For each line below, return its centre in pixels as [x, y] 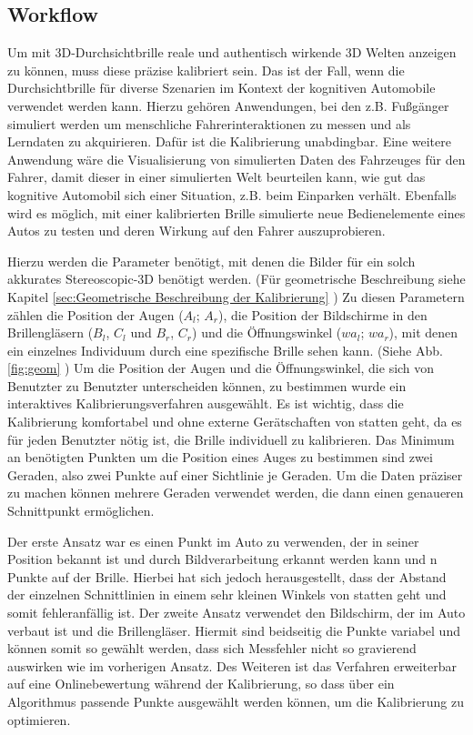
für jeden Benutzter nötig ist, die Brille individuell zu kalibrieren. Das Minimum [231, 439]
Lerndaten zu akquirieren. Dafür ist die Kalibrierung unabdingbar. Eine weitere [229, 141]
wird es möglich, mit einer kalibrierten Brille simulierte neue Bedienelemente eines [236, 212]
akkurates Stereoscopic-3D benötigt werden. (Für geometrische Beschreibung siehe [236, 279]
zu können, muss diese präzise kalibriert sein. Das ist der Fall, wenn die [206, 70]
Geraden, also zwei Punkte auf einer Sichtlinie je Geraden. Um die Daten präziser [235, 474]
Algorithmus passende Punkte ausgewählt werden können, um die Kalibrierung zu [236, 701]
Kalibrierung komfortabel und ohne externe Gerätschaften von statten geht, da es [235, 422]
